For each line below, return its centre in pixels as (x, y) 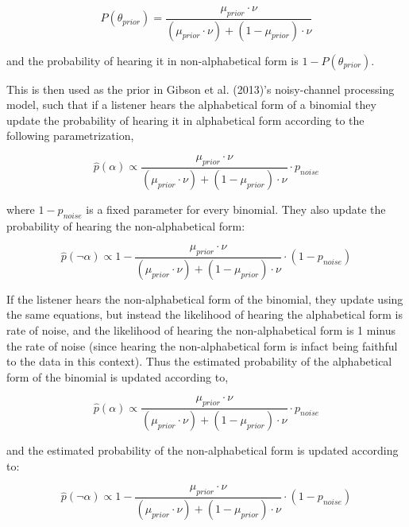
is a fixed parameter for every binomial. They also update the (236, 209)
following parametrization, (70, 136)
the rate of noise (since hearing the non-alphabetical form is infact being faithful (202, 345)
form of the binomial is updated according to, (118, 376)
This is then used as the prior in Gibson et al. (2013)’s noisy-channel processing (201, 89)
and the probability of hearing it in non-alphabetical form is (152, 60)
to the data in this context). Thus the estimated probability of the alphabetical (199, 361)
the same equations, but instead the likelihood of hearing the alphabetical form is (204, 314)
